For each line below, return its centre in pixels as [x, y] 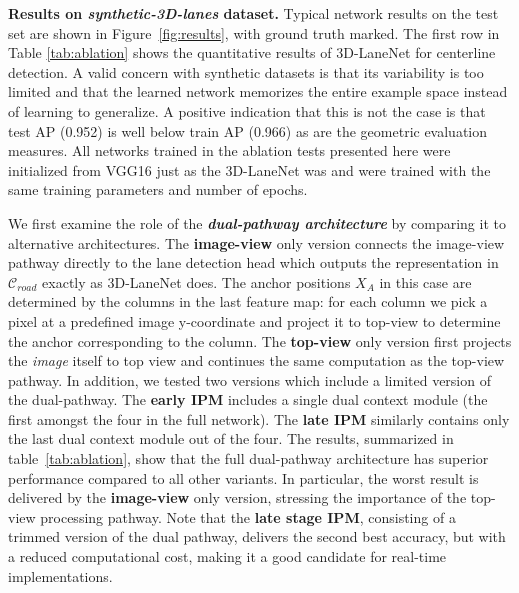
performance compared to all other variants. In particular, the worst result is [243, 477]
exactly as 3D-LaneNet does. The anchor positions [196, 281]
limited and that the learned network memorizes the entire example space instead [258, 91]
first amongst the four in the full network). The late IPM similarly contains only [259, 418]
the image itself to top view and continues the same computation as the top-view [256, 360]
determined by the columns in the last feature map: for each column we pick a [248, 301]
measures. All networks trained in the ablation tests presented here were [229, 150]
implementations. [60, 575]
